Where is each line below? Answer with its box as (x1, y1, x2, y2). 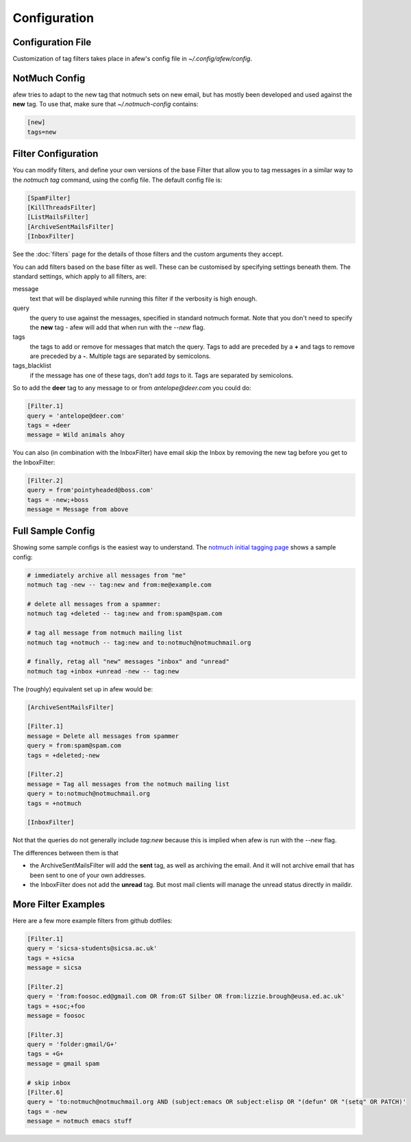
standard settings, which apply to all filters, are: (12, 272, 147, 281)
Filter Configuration (12, 148, 99, 160)
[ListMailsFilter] (27, 213, 89, 221)
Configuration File (12, 36, 92, 48)
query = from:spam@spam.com (27, 741, 121, 750)
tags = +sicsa (27, 954, 75, 962)
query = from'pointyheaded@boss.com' (27, 486, 154, 494)
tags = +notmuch (27, 799, 82, 807)
